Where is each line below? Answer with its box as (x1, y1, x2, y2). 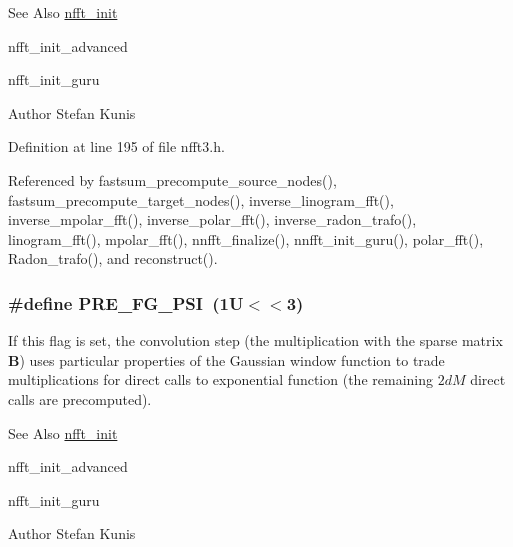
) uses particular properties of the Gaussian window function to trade (19, 349, 445, 370)
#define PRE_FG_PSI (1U (8, 290, 244, 315)
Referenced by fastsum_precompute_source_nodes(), (8, 169, 337, 190)
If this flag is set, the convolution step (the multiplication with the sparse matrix (8, 330, 503, 351)
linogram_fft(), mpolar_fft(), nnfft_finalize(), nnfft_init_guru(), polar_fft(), (8, 228, 484, 249)
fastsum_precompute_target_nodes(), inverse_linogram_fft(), (8, 189, 394, 210)
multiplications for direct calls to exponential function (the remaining (8, 369, 433, 390)
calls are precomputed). (8, 388, 152, 409)
